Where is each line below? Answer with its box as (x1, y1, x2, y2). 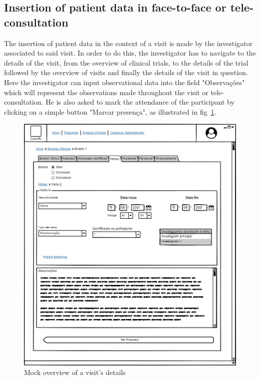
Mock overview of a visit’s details (24, 367, 126, 377)
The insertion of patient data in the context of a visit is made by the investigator (4, 38, 252, 48)
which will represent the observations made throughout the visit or (4, 87, 208, 97)
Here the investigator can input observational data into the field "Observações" (4, 77, 245, 87)
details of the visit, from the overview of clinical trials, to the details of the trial (4, 57, 248, 68)
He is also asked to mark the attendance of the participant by (45, 97, 234, 107)
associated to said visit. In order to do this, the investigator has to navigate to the (4, 48, 256, 58)
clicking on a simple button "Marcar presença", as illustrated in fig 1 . (4, 106, 216, 117)
